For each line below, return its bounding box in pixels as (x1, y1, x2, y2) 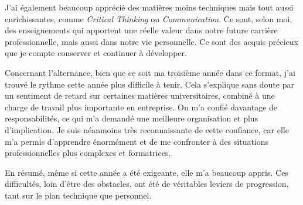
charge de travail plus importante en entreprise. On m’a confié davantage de (5, 100, 278, 113)
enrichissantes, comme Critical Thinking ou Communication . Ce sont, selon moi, (5, 12, 292, 25)
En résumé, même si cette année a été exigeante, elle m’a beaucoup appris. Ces (5, 166, 288, 178)
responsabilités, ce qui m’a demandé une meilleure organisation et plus (5, 112, 258, 124)
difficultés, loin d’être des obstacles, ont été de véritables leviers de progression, (5, 178, 289, 190)
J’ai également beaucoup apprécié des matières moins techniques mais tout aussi (5, 1, 294, 13)
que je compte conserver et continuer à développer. (5, 47, 187, 59)
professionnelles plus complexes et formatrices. (5, 147, 171, 159)
